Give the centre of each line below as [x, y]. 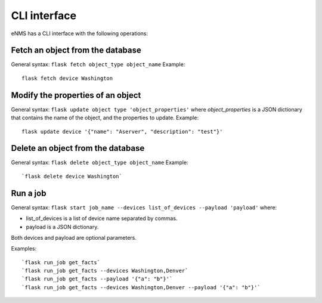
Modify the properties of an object [76, 95]
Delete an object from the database [78, 148]
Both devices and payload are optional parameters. [74, 237]
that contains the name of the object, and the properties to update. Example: [105, 118]
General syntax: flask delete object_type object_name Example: [100, 163]
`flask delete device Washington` [72, 176]
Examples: [24, 249]
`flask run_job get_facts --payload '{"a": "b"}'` [97, 279]
